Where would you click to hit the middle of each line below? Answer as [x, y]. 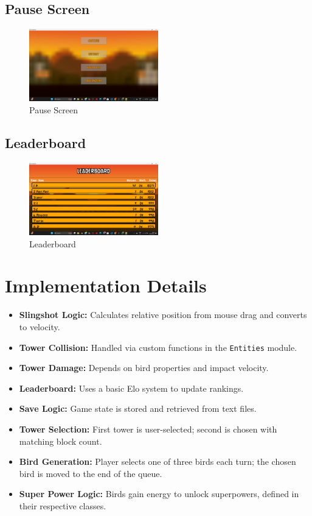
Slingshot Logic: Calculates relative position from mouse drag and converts [163, 315]
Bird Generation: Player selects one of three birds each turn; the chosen [158, 461]
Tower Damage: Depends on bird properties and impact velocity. [144, 368]
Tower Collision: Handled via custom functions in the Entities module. [158, 347]
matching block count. [61, 441]
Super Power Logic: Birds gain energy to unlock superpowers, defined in [159, 494]
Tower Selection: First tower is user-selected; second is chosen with [148, 429]
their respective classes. [63, 506]
